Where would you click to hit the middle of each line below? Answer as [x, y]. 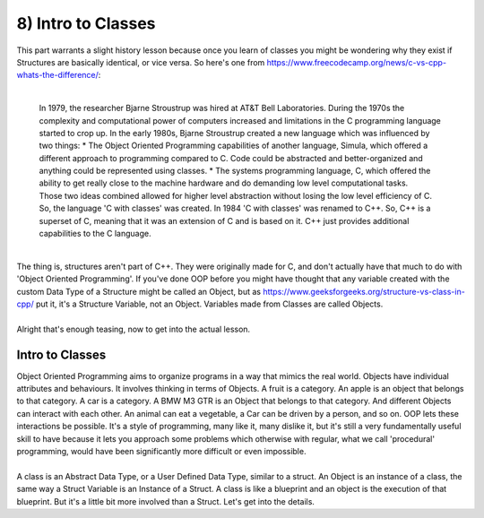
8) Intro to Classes [86, 23]
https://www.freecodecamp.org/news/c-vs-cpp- [357, 62]
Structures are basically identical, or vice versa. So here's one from [141, 62]
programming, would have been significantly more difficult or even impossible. [161, 451]
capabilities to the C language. [95, 234]
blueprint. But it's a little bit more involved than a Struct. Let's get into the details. [166, 501]
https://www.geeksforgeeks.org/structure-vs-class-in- [364, 291]
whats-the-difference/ [57, 75]
